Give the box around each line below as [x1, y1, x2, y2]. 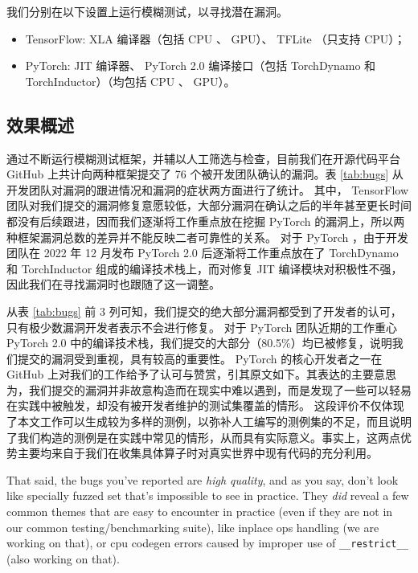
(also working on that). [6, 550, 120, 567]
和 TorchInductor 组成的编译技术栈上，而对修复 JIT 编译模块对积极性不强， [6, 260, 403, 276]
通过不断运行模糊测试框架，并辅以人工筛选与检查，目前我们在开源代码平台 [6, 149, 400, 166]
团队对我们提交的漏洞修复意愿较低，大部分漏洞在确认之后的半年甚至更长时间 [6, 197, 412, 214]
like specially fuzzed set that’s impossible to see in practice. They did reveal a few [6, 487, 409, 504]
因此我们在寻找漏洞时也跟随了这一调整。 [6, 276, 220, 293]
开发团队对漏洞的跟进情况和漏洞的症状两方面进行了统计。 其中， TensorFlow [6, 181, 409, 198]
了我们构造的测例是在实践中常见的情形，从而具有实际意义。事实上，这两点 [6, 428, 400, 445]
